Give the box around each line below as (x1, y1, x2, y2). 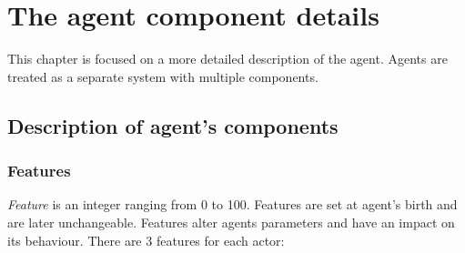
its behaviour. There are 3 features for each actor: (7, 230, 285, 249)
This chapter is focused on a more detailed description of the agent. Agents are (7, 49, 448, 68)
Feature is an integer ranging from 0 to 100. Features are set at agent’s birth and (7, 195, 458, 214)
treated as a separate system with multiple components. (7, 66, 318, 86)
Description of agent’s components (7, 111, 339, 139)
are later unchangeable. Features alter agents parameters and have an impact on (7, 212, 455, 231)
